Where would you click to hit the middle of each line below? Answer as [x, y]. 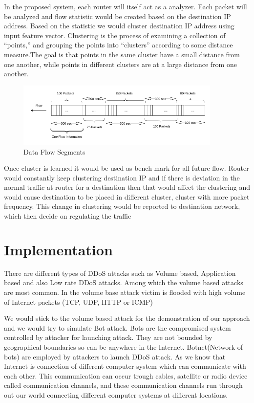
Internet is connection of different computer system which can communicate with [125, 366]
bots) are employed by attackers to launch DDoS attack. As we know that [115, 356]
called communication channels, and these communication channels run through [123, 385]
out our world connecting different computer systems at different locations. [116, 394]
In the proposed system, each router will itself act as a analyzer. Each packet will [126, 6]
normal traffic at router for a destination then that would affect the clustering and [127, 187]
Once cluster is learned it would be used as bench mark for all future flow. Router [127, 168]
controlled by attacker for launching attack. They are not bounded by [108, 337]
